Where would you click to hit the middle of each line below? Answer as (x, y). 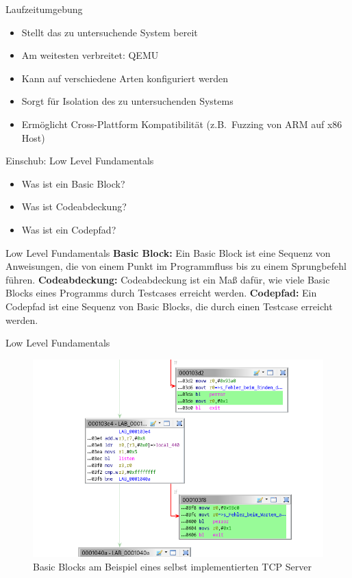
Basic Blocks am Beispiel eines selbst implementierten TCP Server (172, 566)
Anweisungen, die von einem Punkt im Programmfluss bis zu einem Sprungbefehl (176, 266)
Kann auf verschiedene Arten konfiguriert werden (125, 78)
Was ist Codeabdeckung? (74, 206)
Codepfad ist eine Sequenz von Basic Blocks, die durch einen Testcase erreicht (169, 306)
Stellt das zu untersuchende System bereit (110, 32)
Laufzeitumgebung (44, 9)
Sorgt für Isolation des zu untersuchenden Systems (127, 101)
